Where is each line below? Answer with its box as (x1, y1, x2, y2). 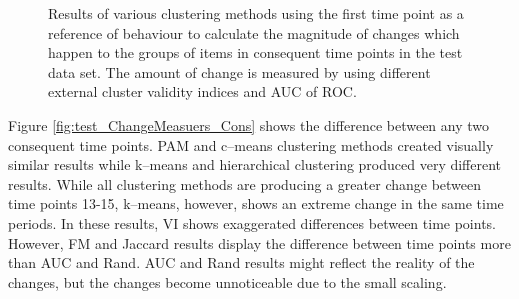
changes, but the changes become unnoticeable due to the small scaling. (8, 271, 447, 292)
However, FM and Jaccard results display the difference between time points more (8, 232, 511, 253)
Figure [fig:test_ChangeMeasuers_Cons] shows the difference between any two (8, 114, 490, 135)
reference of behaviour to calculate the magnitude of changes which (48, 22, 460, 43)
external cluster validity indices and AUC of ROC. (48, 81, 357, 102)
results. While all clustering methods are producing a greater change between (8, 173, 482, 194)
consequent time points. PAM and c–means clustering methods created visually (8, 134, 494, 155)
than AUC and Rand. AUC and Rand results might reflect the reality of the (8, 252, 475, 273)
